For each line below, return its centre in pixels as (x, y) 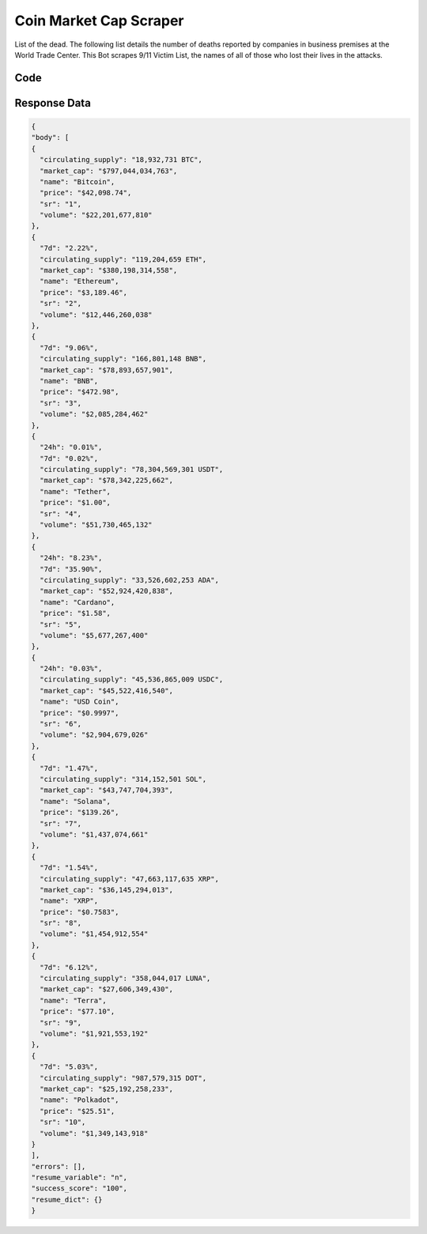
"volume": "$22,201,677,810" (96, 215)
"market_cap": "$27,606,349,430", (107, 989)
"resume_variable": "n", (79, 1177)
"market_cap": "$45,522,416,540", (107, 691)
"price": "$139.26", (79, 813)
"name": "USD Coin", (79, 702)
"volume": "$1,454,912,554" (94, 934)
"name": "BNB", (69, 381)
